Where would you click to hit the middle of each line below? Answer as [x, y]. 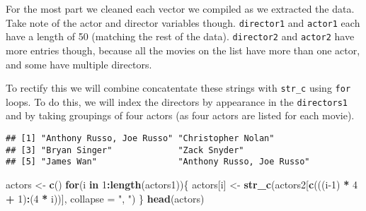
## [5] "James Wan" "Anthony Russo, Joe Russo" [158, 162]
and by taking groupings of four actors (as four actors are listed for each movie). [180, 115]
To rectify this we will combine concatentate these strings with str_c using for [178, 88]
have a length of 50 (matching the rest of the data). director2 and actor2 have [180, 36]
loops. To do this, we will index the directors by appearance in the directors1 [177, 101]
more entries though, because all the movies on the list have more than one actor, [183, 50]
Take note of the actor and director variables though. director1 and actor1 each [183, 22]
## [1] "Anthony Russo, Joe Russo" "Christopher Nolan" [140, 138]
